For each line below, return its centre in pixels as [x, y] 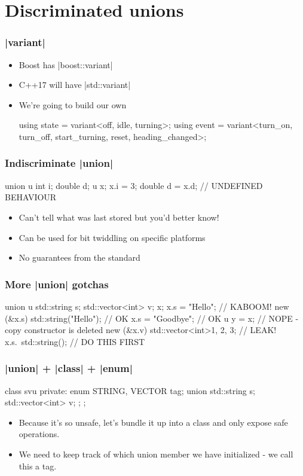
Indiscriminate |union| [59, 163]
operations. [39, 434]
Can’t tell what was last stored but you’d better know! [119, 217]
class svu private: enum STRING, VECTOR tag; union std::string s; [130, 390]
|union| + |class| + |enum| [69, 368]
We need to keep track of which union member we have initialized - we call [156, 454]
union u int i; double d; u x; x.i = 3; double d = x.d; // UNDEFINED [134, 185]
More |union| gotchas [57, 284]
